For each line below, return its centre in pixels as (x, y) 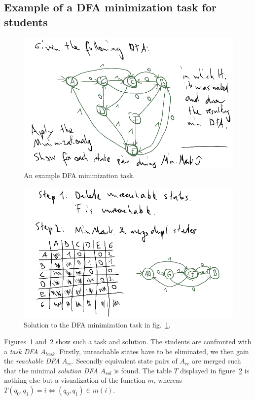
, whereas (168, 380)
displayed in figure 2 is (215, 370)
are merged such (217, 361)
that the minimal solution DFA (51, 370)
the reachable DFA (32, 361)
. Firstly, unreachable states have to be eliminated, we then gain (152, 351)
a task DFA (21, 351)
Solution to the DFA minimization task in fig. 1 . (97, 325)
